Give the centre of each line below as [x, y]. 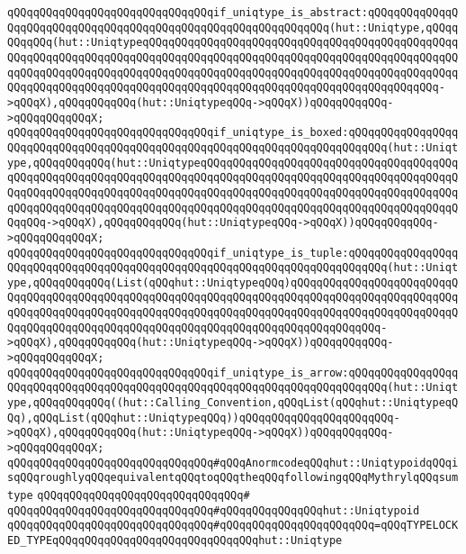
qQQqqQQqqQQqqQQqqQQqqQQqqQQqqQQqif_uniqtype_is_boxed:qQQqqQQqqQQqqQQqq [233, 133]
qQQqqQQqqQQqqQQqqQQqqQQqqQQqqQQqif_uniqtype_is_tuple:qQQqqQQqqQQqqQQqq [233, 253]
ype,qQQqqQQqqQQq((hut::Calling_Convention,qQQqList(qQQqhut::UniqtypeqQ [233, 403]
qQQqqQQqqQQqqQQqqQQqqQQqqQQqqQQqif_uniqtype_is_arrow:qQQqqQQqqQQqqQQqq [233, 372]
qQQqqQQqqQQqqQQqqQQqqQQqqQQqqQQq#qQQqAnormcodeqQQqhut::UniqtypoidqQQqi [233, 463]
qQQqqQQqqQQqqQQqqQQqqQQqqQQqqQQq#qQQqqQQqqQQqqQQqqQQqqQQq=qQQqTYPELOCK [233, 526]
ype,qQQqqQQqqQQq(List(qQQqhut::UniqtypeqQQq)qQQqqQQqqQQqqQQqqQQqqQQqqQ [233, 282]
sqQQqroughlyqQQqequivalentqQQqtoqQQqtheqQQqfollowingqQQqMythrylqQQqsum [233, 478]
